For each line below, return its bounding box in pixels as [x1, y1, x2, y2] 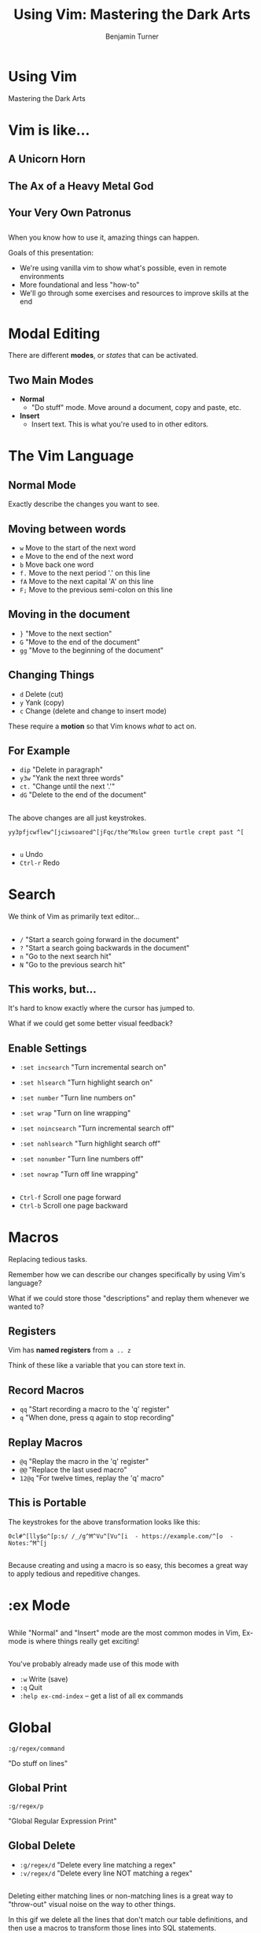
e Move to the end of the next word [19, 552, 134, 561]
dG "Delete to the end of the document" [19, 790, 147, 799]
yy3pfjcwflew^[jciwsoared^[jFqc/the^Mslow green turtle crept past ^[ [8, 828, 244, 836]
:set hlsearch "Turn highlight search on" [19, 1078, 153, 1087]
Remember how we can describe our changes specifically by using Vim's [8, 1269, 246, 1279]
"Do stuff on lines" [8, 1759, 68, 1768]
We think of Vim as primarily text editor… [8, 912, 140, 922]
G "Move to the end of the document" [19, 637, 141, 646]
